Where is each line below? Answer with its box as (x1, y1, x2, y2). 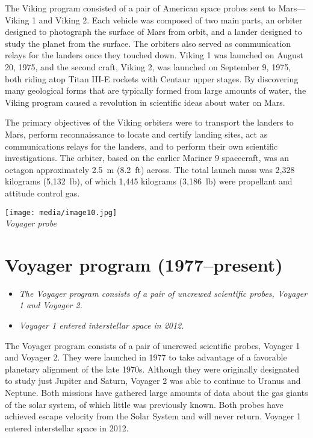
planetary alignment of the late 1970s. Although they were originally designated (5, 362, 300, 375)
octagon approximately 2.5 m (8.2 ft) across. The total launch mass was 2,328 (5, 163, 295, 175)
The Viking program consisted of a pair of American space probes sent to (5, 2, 276, 14)
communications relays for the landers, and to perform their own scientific (5, 139, 278, 152)
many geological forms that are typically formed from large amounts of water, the (5, 84, 306, 97)
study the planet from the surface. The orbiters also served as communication (5, 37, 291, 49)
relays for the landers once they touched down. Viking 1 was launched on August (5, 49, 303, 61)
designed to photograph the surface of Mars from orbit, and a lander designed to (5, 25, 302, 38)
